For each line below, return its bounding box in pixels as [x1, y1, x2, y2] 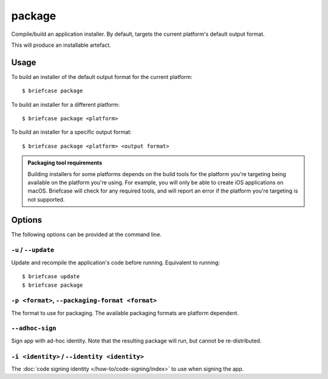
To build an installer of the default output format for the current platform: [11, 73, 193, 80]
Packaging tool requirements [27, 159, 103, 166]
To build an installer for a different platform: [11, 101, 120, 108]
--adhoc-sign [11, 324, 57, 332]
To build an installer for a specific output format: [11, 128, 132, 136]
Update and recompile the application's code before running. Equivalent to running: [11, 259, 220, 266]
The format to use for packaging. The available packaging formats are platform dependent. [11, 309, 239, 316]
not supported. [27, 196, 65, 203]
